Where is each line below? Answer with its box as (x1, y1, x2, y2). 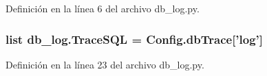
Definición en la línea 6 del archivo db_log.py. (6, 1, 200, 15)
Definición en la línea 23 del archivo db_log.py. (6, 57, 204, 71)
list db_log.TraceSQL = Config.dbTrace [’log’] (6, 30, 264, 47)
